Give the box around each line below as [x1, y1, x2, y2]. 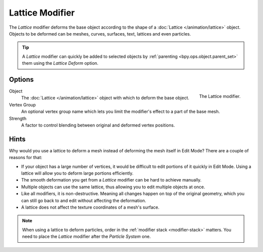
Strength [9, 115, 27, 121]
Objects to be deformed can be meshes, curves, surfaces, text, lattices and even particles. [9, 31, 191, 36]
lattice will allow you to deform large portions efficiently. [21, 170, 134, 176]
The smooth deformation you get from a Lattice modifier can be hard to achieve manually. [21, 177, 202, 183]
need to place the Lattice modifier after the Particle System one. [22, 234, 151, 239]
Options [9, 75, 34, 84]
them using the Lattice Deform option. [22, 60, 98, 66]
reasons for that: [9, 155, 42, 161]
